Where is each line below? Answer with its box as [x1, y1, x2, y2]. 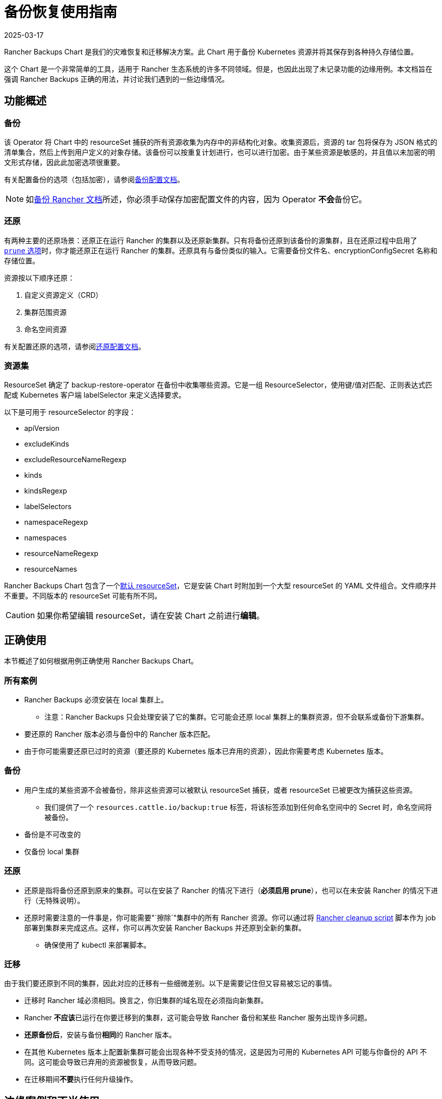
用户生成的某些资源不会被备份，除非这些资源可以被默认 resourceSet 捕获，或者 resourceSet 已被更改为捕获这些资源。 [24, 785, 417, 794]
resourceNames [24, 565, 77, 574]
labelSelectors [24, 502, 72, 511]
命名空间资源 [24, 324, 67, 334]
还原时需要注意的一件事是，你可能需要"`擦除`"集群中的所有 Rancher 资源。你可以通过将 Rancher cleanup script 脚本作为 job [24, 913, 436, 922]
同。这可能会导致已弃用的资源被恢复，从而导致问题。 [24, 1058, 201, 1067]
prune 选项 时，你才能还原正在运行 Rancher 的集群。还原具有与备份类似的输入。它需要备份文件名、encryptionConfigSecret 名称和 [4, 246, 437, 255]
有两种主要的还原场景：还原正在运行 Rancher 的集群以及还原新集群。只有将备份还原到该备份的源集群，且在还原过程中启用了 [4, 236, 417, 245]
